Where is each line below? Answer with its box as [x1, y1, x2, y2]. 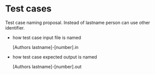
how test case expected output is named [12, 53, 97, 60]
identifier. [5, 24, 25, 30]
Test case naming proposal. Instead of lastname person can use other [5, 19, 150, 25]
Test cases [5, 3, 52, 14]
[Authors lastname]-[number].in [12, 44, 79, 50]
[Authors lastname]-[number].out [12, 63, 82, 69]
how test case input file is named [12, 34, 82, 40]
